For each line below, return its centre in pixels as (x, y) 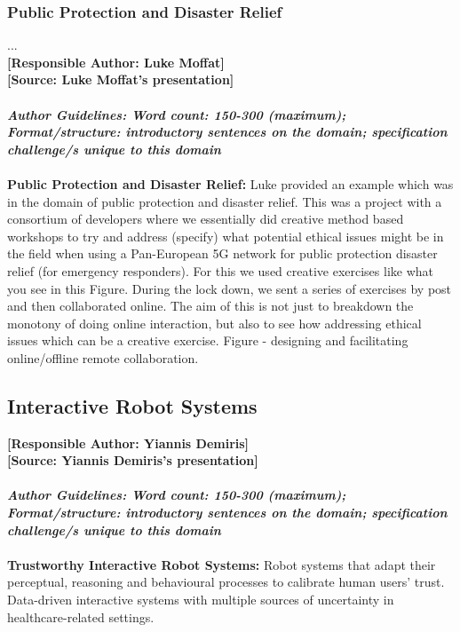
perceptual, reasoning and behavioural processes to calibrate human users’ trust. (226, 582)
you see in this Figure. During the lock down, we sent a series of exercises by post (230, 288)
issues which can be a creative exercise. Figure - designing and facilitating (208, 340)
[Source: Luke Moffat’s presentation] (121, 79)
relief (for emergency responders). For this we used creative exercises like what (221, 270)
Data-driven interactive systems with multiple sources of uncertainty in (201, 600)
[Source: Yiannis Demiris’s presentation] (133, 460)
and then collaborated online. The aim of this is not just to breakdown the (210, 306)
